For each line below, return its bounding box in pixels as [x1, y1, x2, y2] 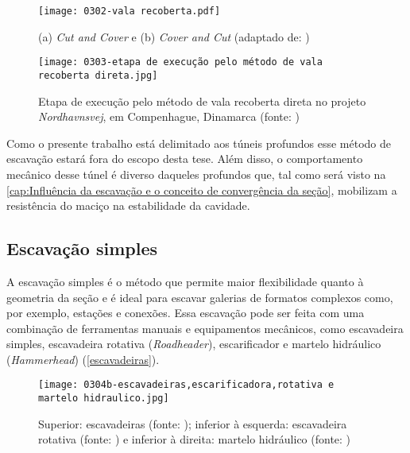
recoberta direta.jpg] [38, 69, 158, 81]
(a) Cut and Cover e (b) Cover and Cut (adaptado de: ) [38, 28, 310, 45]
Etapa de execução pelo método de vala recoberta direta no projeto [38, 92, 366, 109]
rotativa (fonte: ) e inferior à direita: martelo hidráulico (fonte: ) [38, 431, 351, 447]
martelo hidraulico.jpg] [38, 393, 169, 405]
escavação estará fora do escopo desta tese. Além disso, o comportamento [6, 150, 363, 167]
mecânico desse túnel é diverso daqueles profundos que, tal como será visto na [6, 165, 386, 182]
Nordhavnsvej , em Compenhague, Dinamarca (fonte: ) [38, 108, 300, 125]
